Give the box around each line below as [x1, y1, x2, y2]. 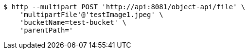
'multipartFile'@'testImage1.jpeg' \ [19, 11, 163, 18]
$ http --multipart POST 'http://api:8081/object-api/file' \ [3, 3, 246, 11]
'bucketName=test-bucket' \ [19, 18, 126, 26]
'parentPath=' [19, 26, 73, 34]
